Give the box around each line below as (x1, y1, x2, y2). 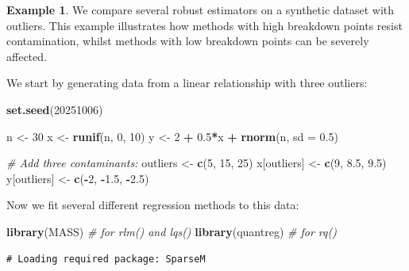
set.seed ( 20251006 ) (6, 101, 103, 117)
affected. (6, 48, 47, 64)
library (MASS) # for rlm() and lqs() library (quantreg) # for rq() (6, 223, 337, 239)
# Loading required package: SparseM (6, 253, 206, 265)
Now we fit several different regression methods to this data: (6, 197, 299, 213)
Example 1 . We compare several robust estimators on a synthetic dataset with (6, 2, 395, 17)
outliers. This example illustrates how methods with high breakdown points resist (6, 17, 403, 33)
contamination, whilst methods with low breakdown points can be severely (6, 32, 369, 49)
